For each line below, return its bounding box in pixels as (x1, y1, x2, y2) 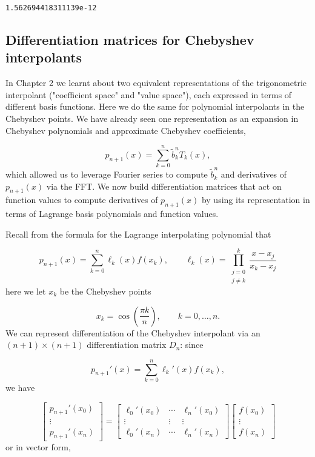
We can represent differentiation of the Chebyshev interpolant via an (5, 326, 260, 339)
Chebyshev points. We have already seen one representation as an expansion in (5, 112, 299, 125)
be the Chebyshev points (59, 285, 151, 297)
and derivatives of (220, 168, 287, 181)
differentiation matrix (87, 338, 167, 351)
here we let (5, 285, 46, 297)
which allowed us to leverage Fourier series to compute (5, 168, 208, 181)
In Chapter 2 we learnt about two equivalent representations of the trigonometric (5, 76, 307, 89)
